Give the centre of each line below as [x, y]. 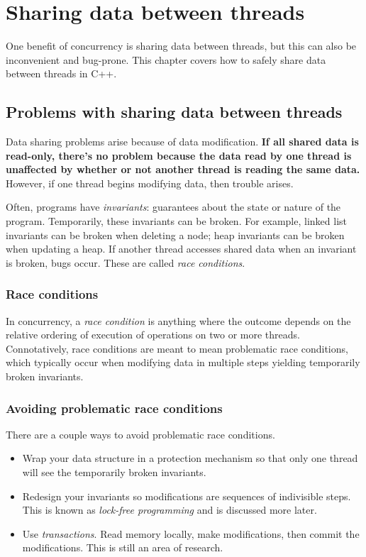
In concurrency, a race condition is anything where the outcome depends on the [178, 320]
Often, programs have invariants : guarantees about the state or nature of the [173, 207]
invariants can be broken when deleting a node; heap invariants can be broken [175, 235]
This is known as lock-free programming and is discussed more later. [170, 510]
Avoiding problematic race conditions [114, 408]
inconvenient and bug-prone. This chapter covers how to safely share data [166, 59]
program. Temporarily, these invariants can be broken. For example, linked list [177, 221]
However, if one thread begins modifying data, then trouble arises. [150, 183]
